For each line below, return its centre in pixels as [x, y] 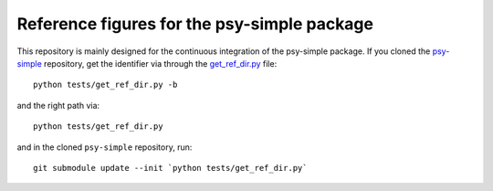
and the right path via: [58, 105]
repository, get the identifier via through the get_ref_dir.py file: [161, 63]
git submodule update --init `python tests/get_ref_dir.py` [170, 168]
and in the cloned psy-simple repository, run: [105, 147]
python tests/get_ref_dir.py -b [105, 85]
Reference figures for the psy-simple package [195, 24]
